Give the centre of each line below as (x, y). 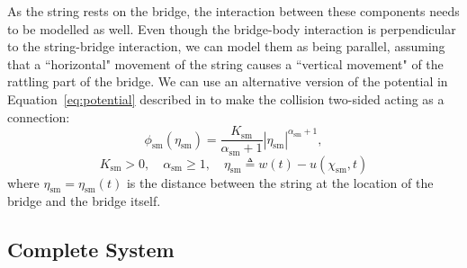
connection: (39, 116)
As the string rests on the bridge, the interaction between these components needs (233, 11)
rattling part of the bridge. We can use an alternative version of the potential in (228, 81)
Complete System (91, 250)
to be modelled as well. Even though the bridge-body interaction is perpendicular (232, 28)
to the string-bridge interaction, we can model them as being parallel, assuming (226, 46)
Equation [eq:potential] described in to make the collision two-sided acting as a (226, 98)
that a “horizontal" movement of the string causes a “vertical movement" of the (225, 63)
